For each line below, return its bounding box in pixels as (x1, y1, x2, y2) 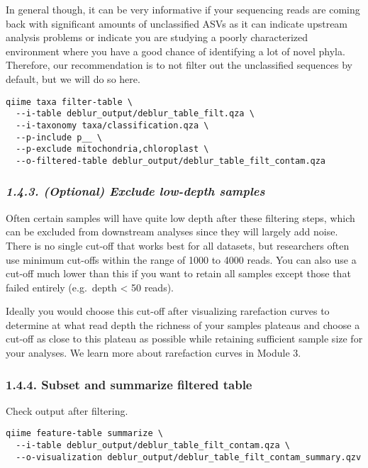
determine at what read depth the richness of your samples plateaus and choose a (6, 317, 360, 332)
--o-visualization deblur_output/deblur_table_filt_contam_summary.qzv (16, 452, 362, 462)
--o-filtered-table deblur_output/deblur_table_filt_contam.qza (16, 155, 326, 166)
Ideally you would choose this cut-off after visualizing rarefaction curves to (6, 303, 330, 318)
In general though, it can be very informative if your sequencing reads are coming (6, 2, 360, 16)
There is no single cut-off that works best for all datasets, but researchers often (6, 238, 350, 252)
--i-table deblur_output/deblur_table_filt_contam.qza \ (16, 440, 290, 451)
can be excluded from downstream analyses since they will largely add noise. (6, 224, 338, 239)
